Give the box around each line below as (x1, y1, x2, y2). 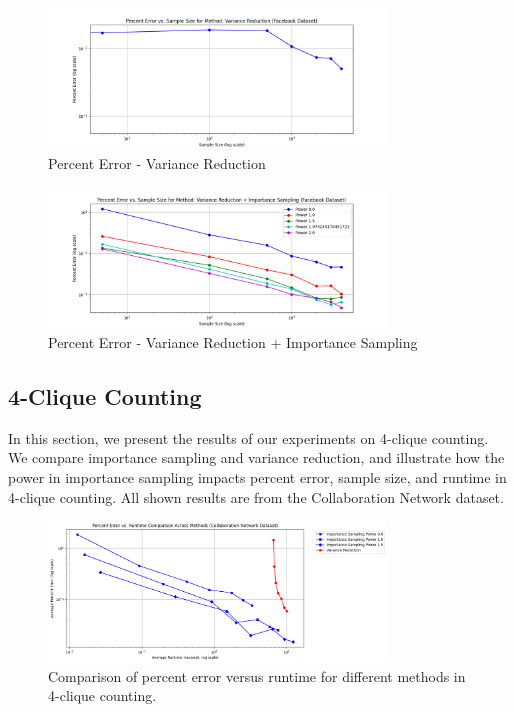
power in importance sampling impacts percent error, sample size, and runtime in (8, 466, 507, 487)
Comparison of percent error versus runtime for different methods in (48, 665, 466, 686)
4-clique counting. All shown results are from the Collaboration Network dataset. (8, 486, 504, 507)
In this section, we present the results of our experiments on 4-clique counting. (8, 427, 489, 448)
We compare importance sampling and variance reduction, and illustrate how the (8, 447, 505, 468)
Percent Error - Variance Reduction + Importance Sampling (48, 331, 418, 352)
